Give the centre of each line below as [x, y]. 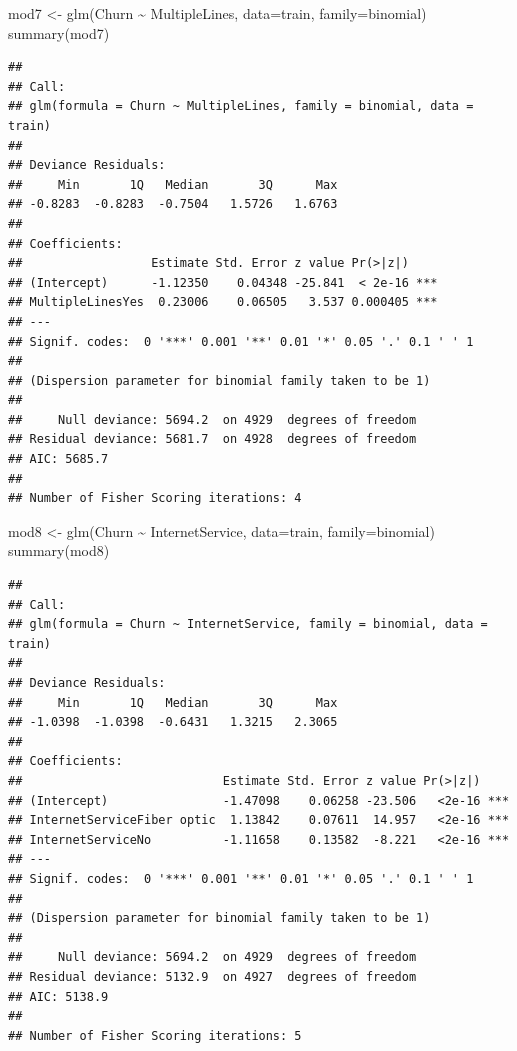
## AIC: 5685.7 [58, 459]
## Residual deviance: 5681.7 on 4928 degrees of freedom [212, 439]
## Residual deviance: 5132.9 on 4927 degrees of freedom [212, 976]
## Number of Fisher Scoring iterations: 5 [155, 1035]
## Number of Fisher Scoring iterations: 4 [155, 498]
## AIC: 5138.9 [58, 996]
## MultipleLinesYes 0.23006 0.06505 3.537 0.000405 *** [223, 302]
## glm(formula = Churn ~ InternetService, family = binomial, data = [248, 624]
